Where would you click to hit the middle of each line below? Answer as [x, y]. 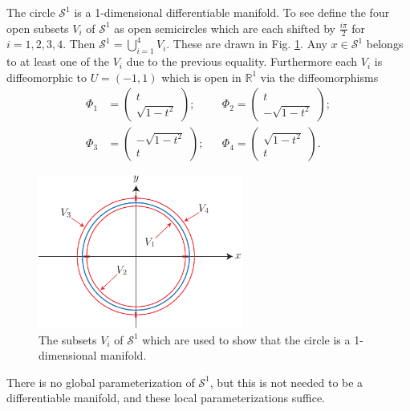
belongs [385, 44]
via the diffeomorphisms [319, 77]
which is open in [201, 77]
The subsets [68, 339]
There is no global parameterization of [101, 382]
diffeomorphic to [47, 77]
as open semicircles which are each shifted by [225, 28]
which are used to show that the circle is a [246, 339]
